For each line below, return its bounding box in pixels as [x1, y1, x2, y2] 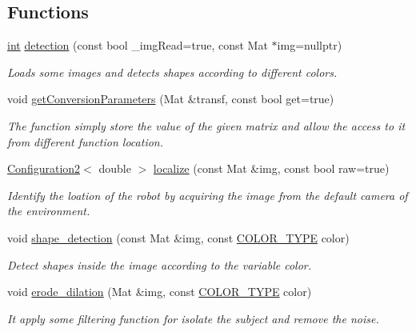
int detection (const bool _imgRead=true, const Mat [7, 37, 268, 54]
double [98, 160, 131, 177]
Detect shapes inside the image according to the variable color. [7, 256, 312, 273]
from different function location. [7, 133, 164, 150]
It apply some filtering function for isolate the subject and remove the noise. [7, 310, 379, 326]
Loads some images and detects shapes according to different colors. [7, 63, 338, 80]
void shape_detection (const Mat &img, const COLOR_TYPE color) [7, 229, 350, 246]
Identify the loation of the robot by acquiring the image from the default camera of [7, 186, 408, 203]
